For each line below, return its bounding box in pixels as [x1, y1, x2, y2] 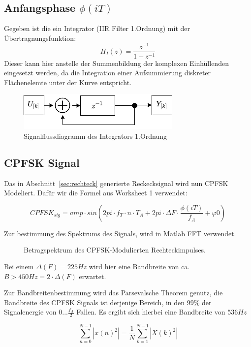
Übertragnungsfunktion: [4, 32, 76, 43]
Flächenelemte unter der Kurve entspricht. [4, 77, 132, 87]
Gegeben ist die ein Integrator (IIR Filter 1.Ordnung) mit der [4, 23, 190, 33]
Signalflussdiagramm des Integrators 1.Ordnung [24, 130, 167, 141]
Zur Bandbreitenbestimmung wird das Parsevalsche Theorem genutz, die [4, 287, 223, 298]
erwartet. [79, 271, 106, 281]
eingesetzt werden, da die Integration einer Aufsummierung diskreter [4, 67, 211, 78]
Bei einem [4, 261, 34, 272]
